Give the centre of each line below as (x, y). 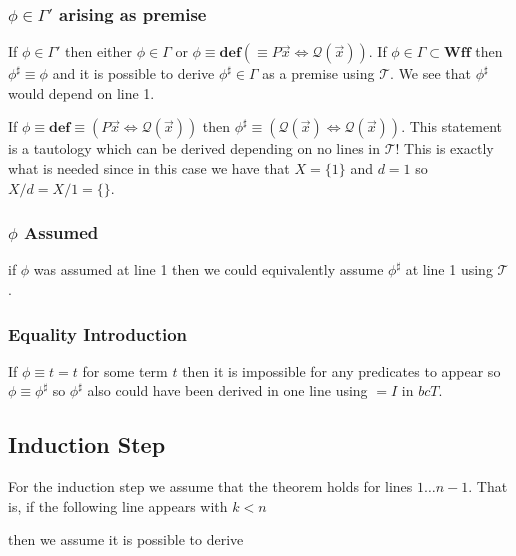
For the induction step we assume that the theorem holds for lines (210, 486)
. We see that (431, 73)
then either (99, 51)
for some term (125, 370)
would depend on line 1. (81, 92)
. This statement (451, 126)
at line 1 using (449, 269)
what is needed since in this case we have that (149, 168)
